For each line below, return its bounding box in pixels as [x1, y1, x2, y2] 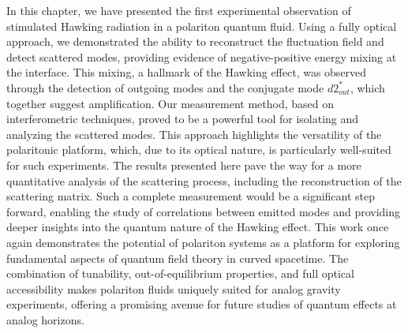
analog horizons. [6, 311, 84, 327]
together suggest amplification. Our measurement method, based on [6, 95, 334, 111]
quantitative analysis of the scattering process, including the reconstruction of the [6, 172, 402, 189]
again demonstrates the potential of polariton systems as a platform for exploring [6, 234, 400, 250]
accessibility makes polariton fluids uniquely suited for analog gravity [6, 280, 341, 297]
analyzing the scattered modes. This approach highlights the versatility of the [6, 125, 382, 142]
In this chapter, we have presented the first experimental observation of [6, 2, 351, 18]
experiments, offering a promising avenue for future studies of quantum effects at [6, 296, 397, 312]
